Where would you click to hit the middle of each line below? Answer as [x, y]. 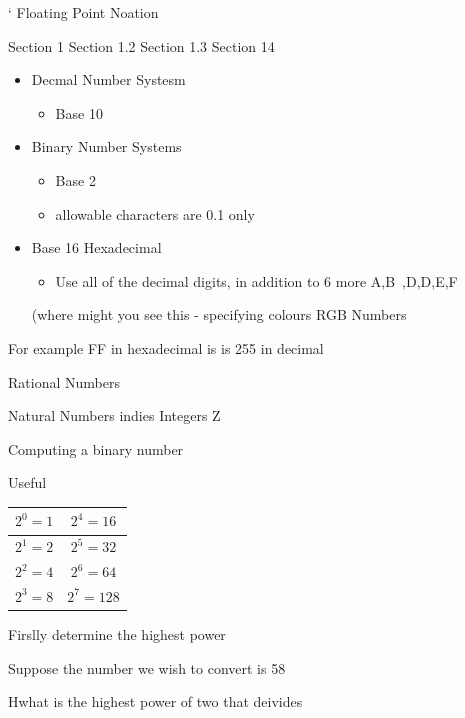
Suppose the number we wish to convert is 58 [147, 667]
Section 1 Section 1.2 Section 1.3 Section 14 [141, 45]
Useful [27, 482]
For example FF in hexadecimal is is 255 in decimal [166, 347]
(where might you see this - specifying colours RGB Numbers [219, 314]
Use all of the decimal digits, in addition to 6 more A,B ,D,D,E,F [256, 280]
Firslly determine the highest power [117, 634]
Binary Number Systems [106, 146]
